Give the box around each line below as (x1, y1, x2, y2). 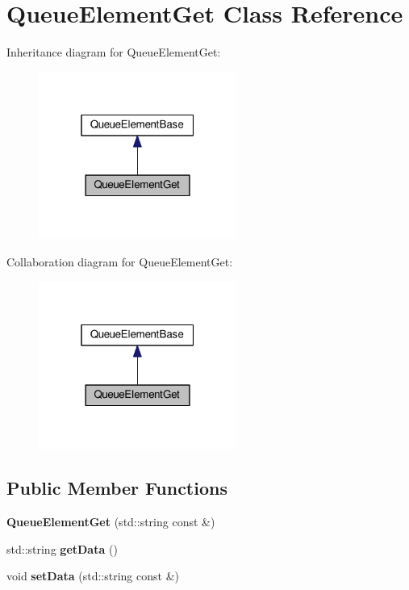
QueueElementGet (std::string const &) (6, 513, 215, 529)
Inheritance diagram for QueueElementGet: (6, 44, 221, 61)
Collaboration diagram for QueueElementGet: (6, 253, 233, 270)
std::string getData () (6, 540, 118, 557)
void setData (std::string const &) (6, 567, 179, 584)
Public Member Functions (6, 475, 227, 500)
